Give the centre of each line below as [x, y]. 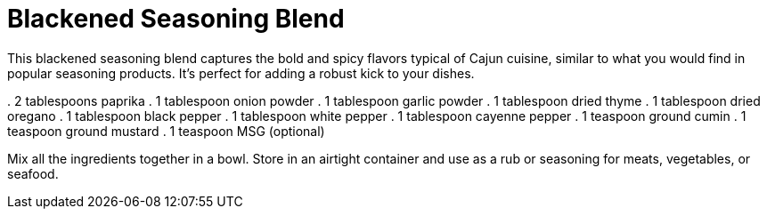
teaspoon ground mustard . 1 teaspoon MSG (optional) [166, 131]
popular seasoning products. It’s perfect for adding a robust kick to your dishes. [241, 73]
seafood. [33, 173]
